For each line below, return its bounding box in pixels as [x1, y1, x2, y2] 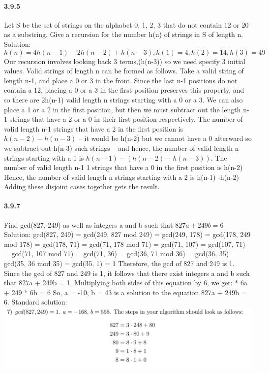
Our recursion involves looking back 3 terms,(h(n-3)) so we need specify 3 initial [4, 56, 245, 66]
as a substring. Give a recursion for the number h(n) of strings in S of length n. [4, 29, 243, 39]
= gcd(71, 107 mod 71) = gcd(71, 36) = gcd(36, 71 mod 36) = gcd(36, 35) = [4, 248, 237, 259]
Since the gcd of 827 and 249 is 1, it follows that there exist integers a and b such [4, 268, 250, 278]
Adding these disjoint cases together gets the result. [4, 181, 160, 192]
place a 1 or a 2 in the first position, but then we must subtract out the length [4, 104, 241, 114]
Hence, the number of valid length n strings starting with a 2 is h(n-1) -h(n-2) [4, 171, 239, 182]
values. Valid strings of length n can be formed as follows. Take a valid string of [4, 66, 244, 76]
